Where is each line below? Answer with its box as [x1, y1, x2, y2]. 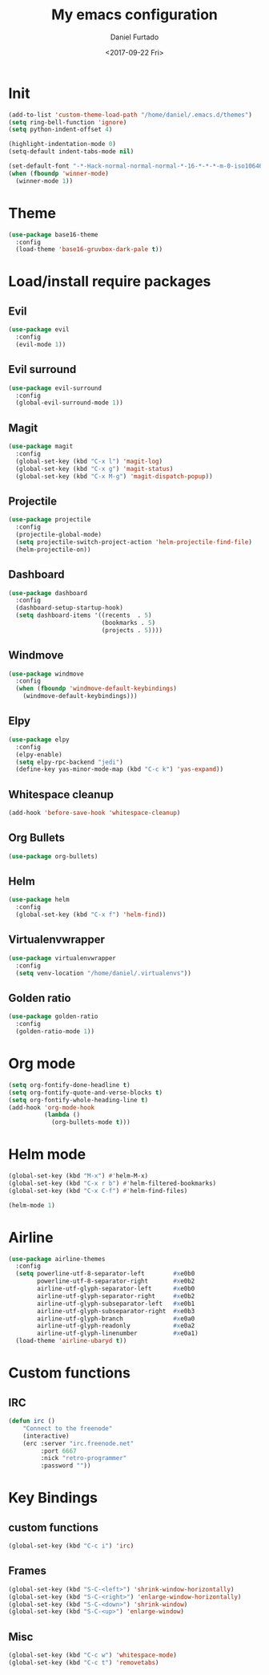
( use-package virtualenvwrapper [8, 954, 116, 962]
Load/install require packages [8, 273, 211, 290]
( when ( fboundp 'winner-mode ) [8, 169, 110, 177]
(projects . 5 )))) [101, 626, 163, 635]
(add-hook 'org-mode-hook [8, 1103, 94, 1112]
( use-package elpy [8, 736, 70, 744]
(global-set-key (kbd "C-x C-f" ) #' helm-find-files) [8, 1186, 188, 1194]
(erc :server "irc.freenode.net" [22, 1439, 134, 1447]
